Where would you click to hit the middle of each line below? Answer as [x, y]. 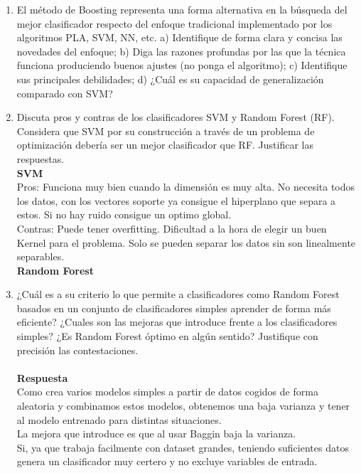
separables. [41, 256]
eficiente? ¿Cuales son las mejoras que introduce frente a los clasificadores [177, 322]
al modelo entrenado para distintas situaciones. [119, 419]
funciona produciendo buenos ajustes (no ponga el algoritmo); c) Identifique [182, 65]
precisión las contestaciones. [77, 350]
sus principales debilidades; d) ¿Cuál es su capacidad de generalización [170, 79]
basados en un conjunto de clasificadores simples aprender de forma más [174, 308]
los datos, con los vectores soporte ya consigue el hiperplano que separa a [176, 200]
